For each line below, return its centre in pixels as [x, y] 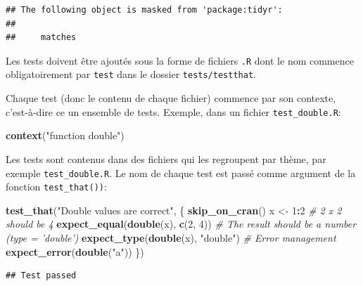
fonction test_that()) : [56, 187]
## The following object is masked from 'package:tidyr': [144, 10]
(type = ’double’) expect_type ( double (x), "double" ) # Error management [171, 238]
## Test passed [41, 276]
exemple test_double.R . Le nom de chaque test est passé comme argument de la [181, 173]
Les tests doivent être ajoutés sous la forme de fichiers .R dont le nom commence [180, 60]
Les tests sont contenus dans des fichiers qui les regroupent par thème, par [166, 158]
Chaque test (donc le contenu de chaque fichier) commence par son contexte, [171, 98]
